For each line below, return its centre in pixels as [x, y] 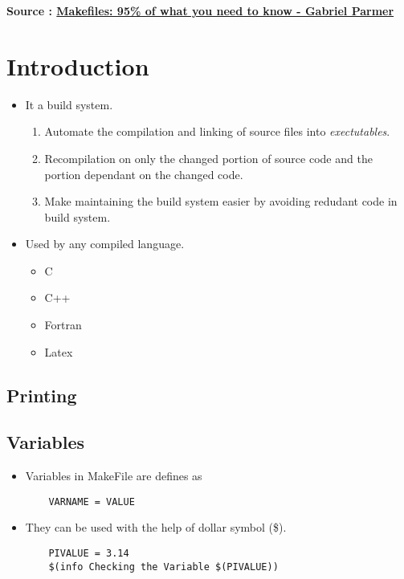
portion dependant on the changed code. [144, 174]
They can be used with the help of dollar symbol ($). [156, 527]
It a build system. [69, 104]
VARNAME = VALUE [92, 502]
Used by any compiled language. [105, 244]
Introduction [78, 65]
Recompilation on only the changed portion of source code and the [208, 158]
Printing [42, 395]
